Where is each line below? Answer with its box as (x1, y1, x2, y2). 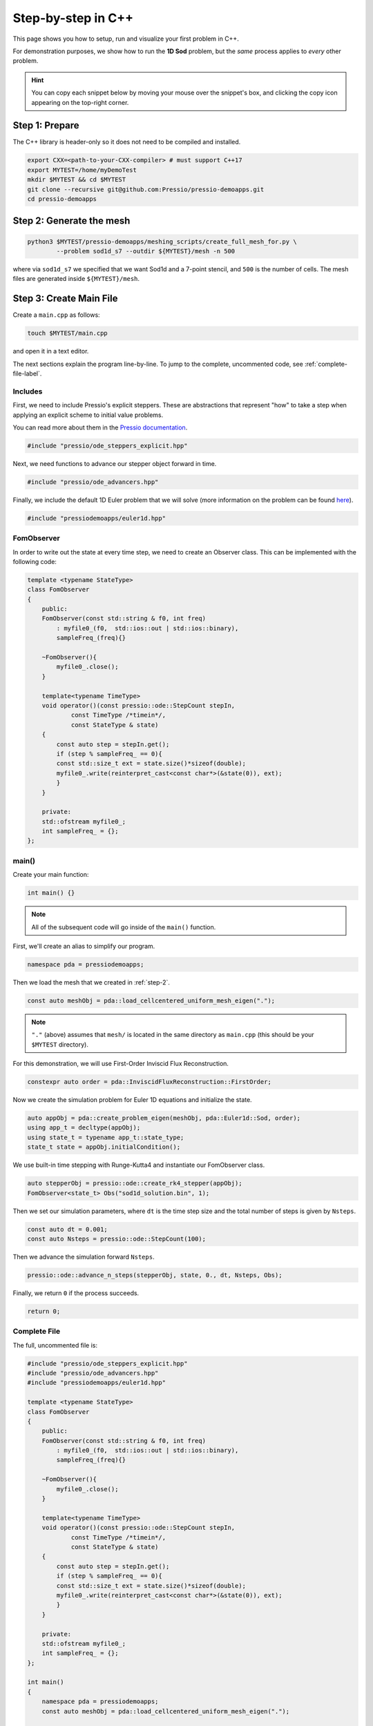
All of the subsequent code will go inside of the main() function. (31, 922, 216, 931)
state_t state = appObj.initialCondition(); (27, 1143, 181, 1151)
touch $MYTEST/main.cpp (27, 329, 108, 338)
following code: (12, 557, 57, 565)
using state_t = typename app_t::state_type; (27, 1133, 184, 1141)
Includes (12, 387, 43, 396)
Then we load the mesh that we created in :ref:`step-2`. (12, 978, 171, 987)
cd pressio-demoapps (27, 195, 97, 203)
